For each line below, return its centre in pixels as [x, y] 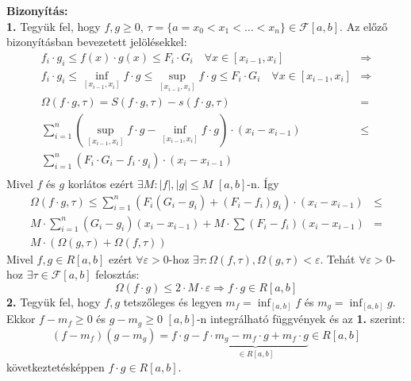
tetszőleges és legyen [173, 301]
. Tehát [338, 258]
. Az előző [364, 26]
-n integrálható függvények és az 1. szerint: [301, 319]
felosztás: [117, 274]
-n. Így [263, 183]
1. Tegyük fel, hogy [54, 26]
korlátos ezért [101, 183]
